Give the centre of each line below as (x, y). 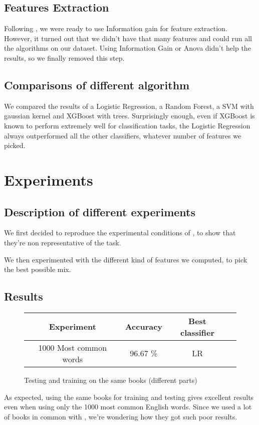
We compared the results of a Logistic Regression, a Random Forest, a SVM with (129, 106)
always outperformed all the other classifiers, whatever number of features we (123, 135)
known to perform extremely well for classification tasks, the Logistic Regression (127, 125)
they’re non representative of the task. (63, 242)
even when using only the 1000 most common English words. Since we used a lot (128, 407)
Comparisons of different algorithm (97, 85)
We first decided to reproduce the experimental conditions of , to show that (120, 233)
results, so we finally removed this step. (64, 57)
